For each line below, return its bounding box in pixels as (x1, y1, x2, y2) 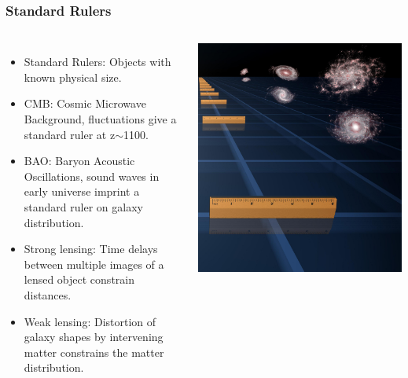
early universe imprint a (24, 183, 140, 200)
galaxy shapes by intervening (24, 328, 164, 345)
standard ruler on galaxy (24, 198, 143, 215)
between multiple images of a (24, 255, 164, 272)
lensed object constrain (24, 271, 134, 288)
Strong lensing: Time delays (24, 240, 158, 257)
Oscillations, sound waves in (24, 167, 160, 184)
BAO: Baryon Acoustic (24, 152, 135, 169)
